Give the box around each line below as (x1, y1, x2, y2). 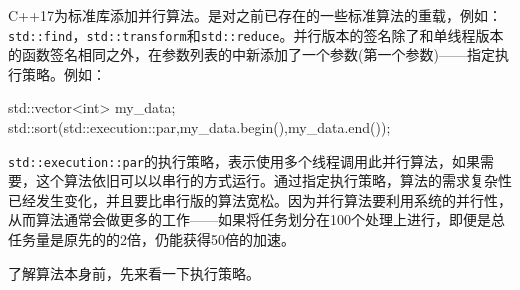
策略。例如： (21, 63, 106, 84)
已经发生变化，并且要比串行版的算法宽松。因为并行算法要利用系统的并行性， (8, 189, 512, 210)
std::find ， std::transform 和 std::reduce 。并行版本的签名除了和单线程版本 (8, 24, 504, 45)
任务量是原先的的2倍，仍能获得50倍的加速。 (8, 229, 295, 250)
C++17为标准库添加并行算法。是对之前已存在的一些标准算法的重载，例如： (8, 5, 502, 25)
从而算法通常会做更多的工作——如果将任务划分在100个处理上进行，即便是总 (8, 209, 505, 230)
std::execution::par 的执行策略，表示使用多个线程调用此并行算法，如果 (8, 150, 481, 171)
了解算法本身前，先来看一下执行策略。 (8, 262, 260, 283)
